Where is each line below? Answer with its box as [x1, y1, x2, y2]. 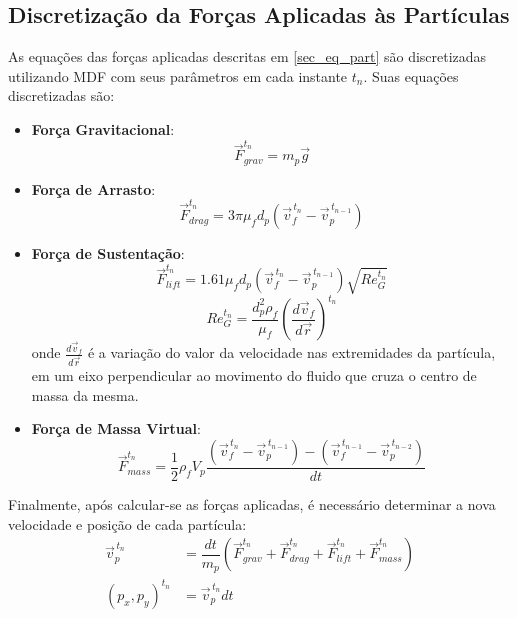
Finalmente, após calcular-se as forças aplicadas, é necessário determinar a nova [8, 494, 496, 515]
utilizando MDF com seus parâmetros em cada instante [8, 65, 348, 86]
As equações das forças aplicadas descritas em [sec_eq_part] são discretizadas [8, 46, 487, 67]
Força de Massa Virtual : [31, 418, 201, 439]
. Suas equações [363, 65, 459, 86]
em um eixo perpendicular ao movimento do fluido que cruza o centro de [31, 365, 477, 386]
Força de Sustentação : [31, 243, 185, 264]
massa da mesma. [31, 384, 139, 405]
